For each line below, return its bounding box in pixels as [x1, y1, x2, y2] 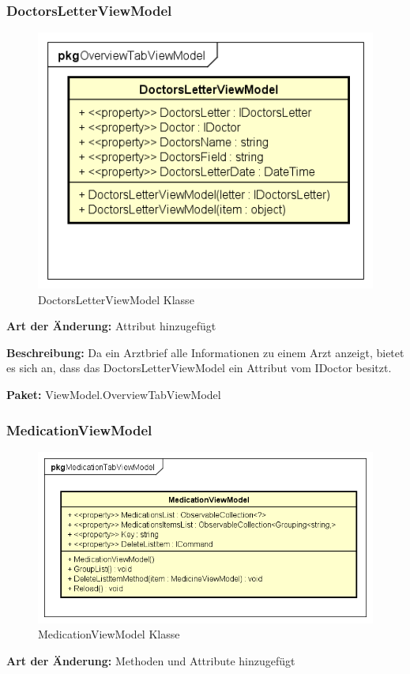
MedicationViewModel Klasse [38, 626, 180, 642]
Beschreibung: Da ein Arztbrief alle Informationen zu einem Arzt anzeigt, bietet [6, 344, 404, 360]
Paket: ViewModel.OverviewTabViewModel [6, 386, 221, 403]
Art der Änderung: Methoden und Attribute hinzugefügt [6, 652, 295, 668]
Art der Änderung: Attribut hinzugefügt [6, 318, 216, 334]
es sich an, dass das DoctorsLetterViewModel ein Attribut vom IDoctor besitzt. [6, 360, 392, 376]
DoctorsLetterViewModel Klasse [38, 291, 194, 307]
